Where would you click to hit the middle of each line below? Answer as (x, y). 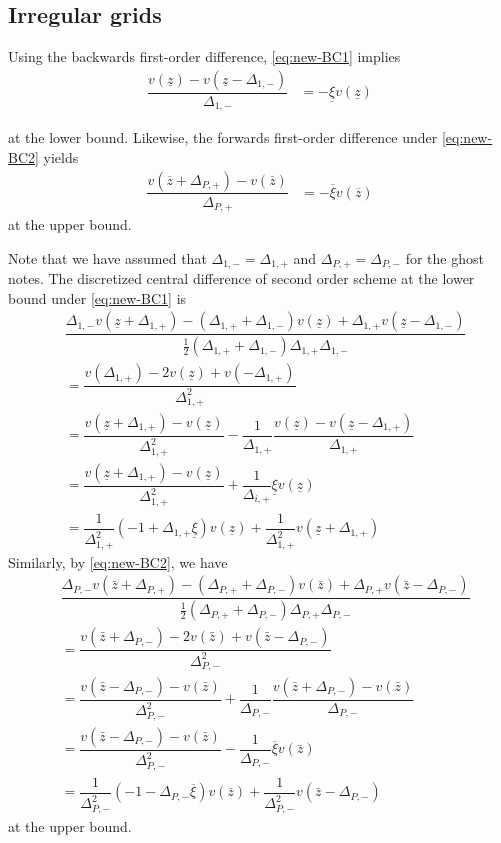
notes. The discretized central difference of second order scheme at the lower (241, 278)
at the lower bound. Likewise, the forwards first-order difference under (223, 137)
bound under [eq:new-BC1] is (97, 297)
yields (61, 156)
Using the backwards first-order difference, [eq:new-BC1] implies (204, 56)
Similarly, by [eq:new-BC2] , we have (118, 561)
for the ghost (444, 257)
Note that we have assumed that (107, 257)
